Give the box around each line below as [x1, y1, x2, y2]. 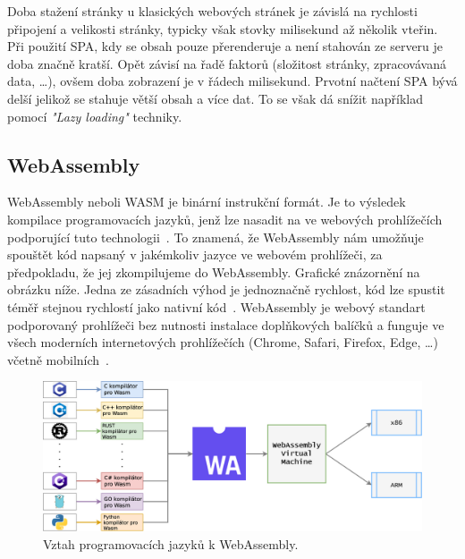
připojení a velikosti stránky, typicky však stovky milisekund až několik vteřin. [7, 19, 438, 38]
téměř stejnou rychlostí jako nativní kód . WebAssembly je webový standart [7, 297, 426, 316]
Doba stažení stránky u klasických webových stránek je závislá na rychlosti [7, 2, 418, 20]
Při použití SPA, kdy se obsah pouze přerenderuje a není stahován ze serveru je [7, 37, 444, 55]
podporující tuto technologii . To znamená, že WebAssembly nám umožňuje [7, 227, 424, 246]
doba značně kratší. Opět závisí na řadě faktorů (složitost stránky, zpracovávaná [7, 54, 446, 72]
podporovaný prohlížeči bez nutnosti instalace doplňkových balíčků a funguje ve [7, 315, 444, 334]
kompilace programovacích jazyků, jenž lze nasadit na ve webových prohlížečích [7, 209, 443, 228]
